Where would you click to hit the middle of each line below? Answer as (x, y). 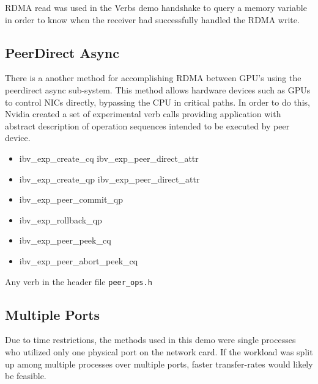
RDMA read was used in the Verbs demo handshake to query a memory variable (156, 7)
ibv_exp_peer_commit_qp (71, 199)
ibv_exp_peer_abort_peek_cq (79, 260)
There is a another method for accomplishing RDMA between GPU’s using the (153, 78)
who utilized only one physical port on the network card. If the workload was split (159, 351)
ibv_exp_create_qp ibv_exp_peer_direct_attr (109, 179)
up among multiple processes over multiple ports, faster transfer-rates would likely (159, 364)
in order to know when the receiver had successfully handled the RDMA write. (152, 19)
